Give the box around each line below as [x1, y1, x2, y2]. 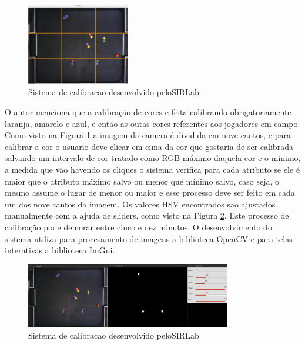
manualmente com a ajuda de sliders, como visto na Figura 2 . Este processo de [5, 209, 289, 222]
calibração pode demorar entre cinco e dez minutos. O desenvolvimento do [5, 220, 272, 233]
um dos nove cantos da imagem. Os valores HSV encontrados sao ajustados [5, 197, 276, 210]
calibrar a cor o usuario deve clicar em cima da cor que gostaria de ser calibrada [5, 140, 293, 152]
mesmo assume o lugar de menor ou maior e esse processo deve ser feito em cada [5, 186, 295, 199]
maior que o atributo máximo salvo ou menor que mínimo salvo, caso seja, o [5, 175, 280, 187]
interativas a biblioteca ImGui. [5, 244, 115, 256]
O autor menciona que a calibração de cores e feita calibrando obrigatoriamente [5, 105, 291, 118]
